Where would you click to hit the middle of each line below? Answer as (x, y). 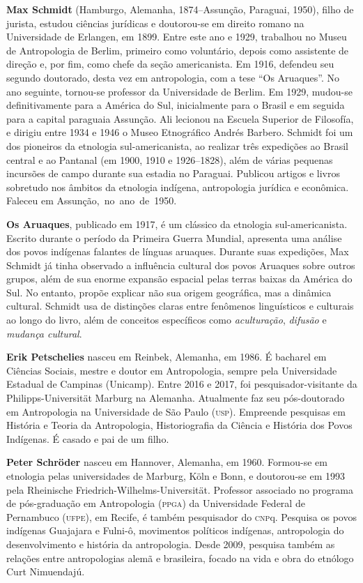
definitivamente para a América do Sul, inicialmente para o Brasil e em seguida (176, 105)
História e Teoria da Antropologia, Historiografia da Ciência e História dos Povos (179, 425)
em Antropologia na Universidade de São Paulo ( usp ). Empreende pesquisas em (176, 411)
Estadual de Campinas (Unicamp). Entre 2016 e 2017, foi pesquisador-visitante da (182, 384)
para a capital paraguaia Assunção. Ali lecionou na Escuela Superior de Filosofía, (180, 118)
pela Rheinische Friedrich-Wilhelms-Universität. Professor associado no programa (180, 489)
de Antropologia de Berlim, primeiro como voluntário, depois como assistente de (178, 50)
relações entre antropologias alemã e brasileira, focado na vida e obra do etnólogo (180, 558)
